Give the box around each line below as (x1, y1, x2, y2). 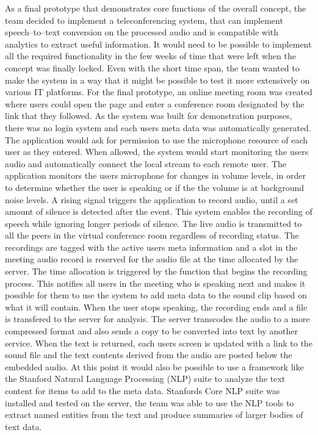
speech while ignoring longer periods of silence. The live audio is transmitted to (5, 217, 302, 229)
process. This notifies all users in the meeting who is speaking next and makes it (5, 276, 306, 289)
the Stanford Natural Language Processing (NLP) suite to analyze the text (5, 372, 286, 385)
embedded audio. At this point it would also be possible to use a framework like (5, 360, 304, 373)
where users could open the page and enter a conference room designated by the (5, 97, 305, 110)
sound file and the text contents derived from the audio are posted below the (5, 348, 292, 361)
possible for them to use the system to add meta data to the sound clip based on (5, 289, 307, 301)
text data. (5, 420, 42, 433)
